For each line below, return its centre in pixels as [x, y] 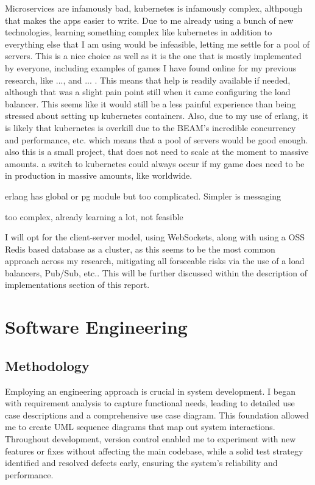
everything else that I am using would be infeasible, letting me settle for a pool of [157, 44]
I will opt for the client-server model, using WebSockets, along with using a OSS [155, 237]
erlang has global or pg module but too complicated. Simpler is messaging [143, 196]
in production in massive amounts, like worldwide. [99, 175]
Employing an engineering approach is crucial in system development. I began [150, 391]
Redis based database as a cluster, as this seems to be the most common [140, 249]
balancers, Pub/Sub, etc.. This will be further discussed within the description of [156, 272]
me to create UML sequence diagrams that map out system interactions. [140, 427]
